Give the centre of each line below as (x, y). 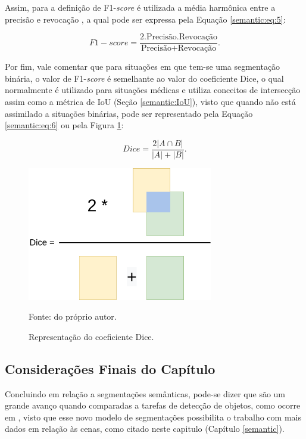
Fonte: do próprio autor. (73, 316)
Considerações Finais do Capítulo (110, 368)
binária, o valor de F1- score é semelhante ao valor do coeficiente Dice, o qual (144, 78)
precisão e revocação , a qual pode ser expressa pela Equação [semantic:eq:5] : (145, 19)
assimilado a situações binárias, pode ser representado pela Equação (129, 113)
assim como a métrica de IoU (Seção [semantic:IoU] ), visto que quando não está (150, 102)
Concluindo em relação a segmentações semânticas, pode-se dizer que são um (145, 393)
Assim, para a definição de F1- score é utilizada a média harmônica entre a (140, 7)
